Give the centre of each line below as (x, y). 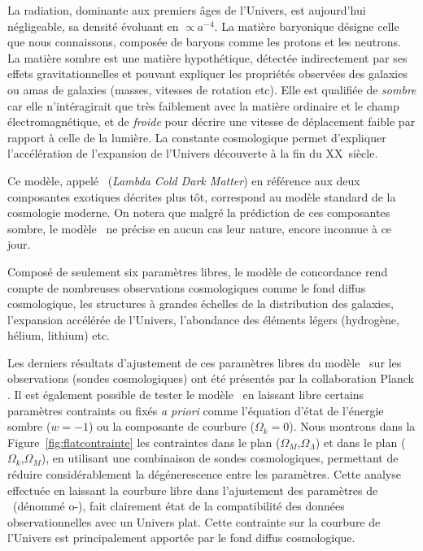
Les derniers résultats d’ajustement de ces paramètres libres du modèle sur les (205, 362)
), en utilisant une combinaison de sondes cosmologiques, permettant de (220, 458)
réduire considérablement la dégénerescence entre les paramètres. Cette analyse (204, 474)
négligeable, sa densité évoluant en (93, 26)
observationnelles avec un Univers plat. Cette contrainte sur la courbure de (194, 521)
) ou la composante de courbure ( (171, 426)
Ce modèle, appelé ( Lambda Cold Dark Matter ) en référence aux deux (184, 180)
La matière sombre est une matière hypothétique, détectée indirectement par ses (207, 57)
